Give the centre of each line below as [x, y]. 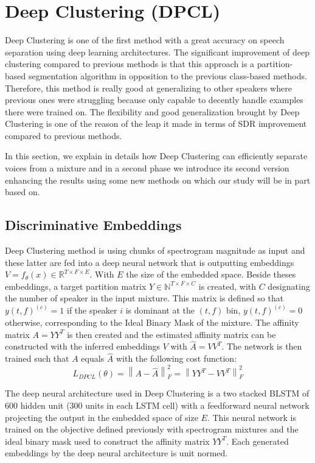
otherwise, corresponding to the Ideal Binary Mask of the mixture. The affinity [152, 322]
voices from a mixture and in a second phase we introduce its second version [147, 168]
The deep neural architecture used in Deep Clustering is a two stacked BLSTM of [157, 393]
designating [289, 286]
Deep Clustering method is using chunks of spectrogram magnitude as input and [155, 250]
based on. [22, 192]
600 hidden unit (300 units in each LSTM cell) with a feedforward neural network [157, 405]
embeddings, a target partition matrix [76, 286]
